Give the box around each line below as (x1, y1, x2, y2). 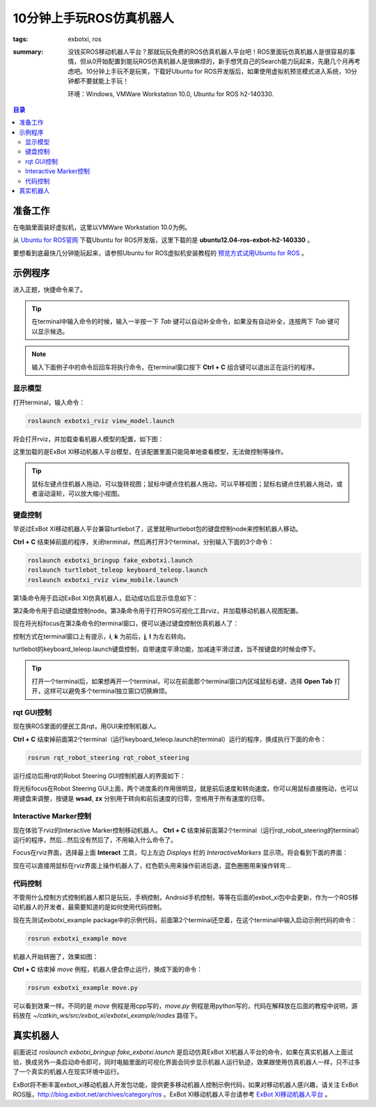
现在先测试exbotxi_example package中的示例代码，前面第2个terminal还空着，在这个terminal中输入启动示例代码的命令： (13, 915, 358, 924)
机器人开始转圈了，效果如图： (13, 952, 99, 961)
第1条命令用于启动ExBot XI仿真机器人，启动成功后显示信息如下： (13, 593, 198, 602)
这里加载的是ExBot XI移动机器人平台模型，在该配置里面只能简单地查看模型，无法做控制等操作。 (13, 448, 288, 456)
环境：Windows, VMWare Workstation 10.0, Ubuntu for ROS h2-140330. (68, 89, 274, 98)
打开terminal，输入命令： (13, 398, 86, 406)
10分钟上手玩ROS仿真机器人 (13, 10, 174, 26)
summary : (13, 47, 44, 56)
